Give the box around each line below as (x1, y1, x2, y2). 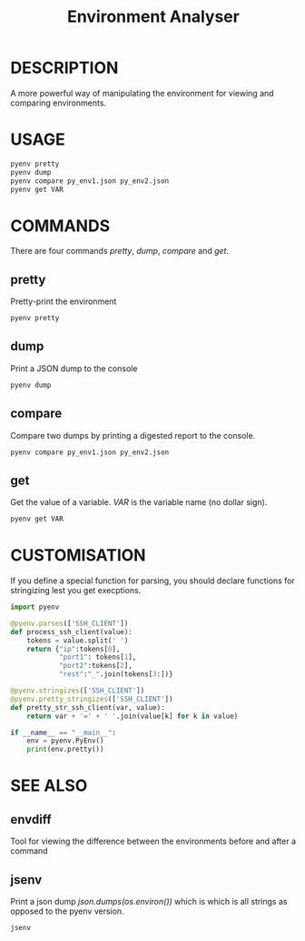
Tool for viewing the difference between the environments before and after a (10, 835, 297, 847)
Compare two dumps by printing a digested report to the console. (10, 430, 256, 440)
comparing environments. (10, 97, 107, 108)
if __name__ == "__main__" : (10, 728, 117, 737)
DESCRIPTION (10, 57, 119, 78)
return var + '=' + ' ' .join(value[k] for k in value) (26, 712, 239, 721)
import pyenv (10, 602, 60, 612)
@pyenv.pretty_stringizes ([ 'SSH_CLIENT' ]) (10, 694, 173, 703)
